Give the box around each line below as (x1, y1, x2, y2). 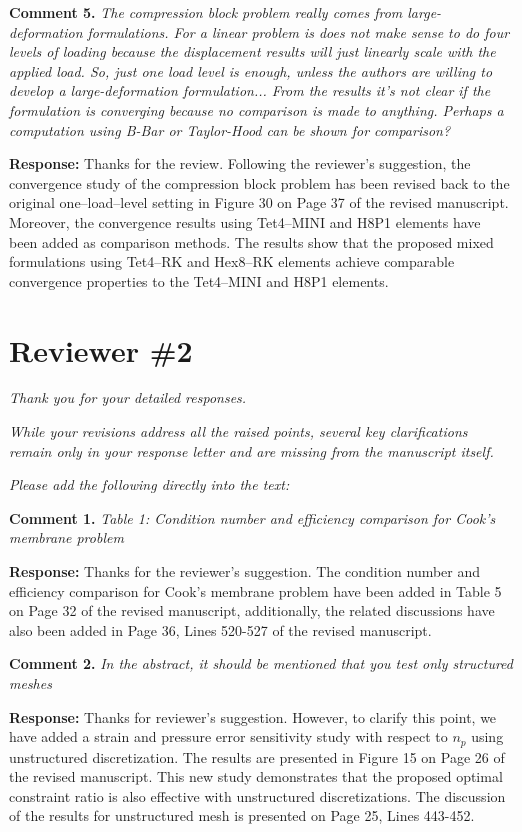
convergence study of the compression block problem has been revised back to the (9, 172, 510, 193)
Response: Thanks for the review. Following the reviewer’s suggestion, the (9, 153, 471, 174)
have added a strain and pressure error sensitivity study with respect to (9, 726, 448, 747)
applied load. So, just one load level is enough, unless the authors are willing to (9, 60, 493, 81)
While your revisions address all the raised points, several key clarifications (9, 421, 468, 442)
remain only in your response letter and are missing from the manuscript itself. (9, 440, 494, 461)
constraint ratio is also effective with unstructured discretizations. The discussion (9, 785, 506, 806)
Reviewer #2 (9, 329, 193, 370)
